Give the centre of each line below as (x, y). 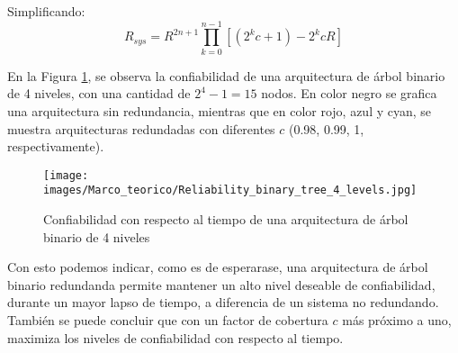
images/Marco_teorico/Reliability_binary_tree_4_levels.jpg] (230, 190)
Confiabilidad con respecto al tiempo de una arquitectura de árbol (226, 219)
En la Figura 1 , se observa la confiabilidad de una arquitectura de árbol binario (226, 75)
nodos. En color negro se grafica (349, 93)
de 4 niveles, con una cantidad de (99, 93)
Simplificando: (46, 11)
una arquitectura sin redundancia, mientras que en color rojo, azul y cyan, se (220, 110)
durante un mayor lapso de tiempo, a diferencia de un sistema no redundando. (223, 302)
